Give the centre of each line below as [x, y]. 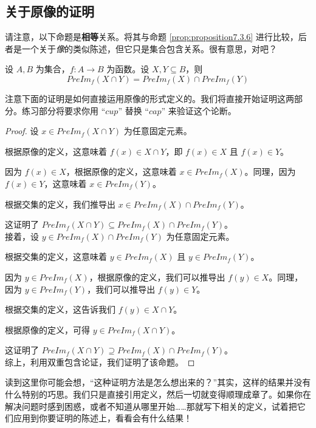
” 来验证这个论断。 [199, 110]
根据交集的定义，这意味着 [56, 256]
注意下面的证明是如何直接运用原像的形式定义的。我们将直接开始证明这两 [149, 98]
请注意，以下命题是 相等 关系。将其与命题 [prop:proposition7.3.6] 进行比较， [152, 37]
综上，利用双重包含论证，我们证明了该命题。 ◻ [100, 362]
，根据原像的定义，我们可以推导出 [157, 277]
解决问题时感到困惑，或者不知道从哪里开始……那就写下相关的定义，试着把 [151, 406]
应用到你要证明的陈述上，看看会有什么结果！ [102, 418]
